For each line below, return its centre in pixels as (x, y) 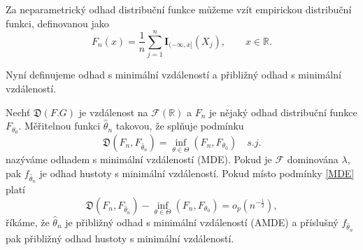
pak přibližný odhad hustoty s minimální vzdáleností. (120, 238)
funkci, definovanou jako (57, 23)
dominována (313, 159)
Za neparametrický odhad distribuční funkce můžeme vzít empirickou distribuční (179, 9)
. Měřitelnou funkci (59, 126)
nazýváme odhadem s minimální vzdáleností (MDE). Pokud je (139, 159)
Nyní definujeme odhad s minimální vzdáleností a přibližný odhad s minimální (173, 75)
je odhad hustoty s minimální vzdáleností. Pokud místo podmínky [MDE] (197, 173)
